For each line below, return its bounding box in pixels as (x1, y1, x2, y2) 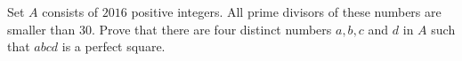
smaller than (7, 19, 76, 38)
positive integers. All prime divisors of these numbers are (131, 3, 442, 20)
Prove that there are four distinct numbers (99, 19, 332, 38)
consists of (42, 3, 99, 20)
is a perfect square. (61, 37, 166, 56)
